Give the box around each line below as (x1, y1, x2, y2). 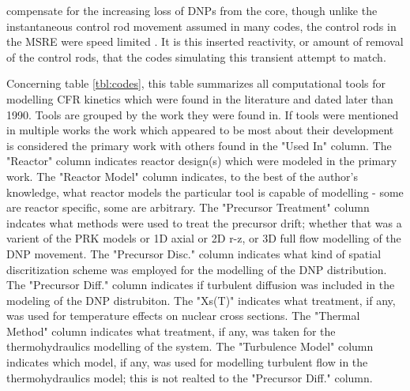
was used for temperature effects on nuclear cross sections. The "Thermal (6, 307, 360, 324)
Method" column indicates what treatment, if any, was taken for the (6, 322, 336, 339)
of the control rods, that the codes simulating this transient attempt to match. (6, 48, 386, 65)
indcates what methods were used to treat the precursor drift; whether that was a (6, 214, 402, 231)
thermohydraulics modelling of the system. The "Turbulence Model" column (6, 338, 374, 355)
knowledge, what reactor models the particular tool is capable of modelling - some (6, 183, 404, 200)
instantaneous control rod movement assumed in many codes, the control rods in (6, 17, 397, 34)
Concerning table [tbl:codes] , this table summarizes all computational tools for (6, 75, 386, 92)
